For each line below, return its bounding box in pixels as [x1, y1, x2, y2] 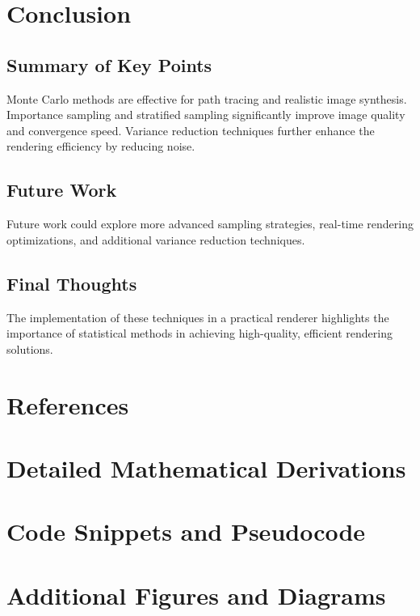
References [6, 388, 129, 421]
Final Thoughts [6, 270, 137, 295]
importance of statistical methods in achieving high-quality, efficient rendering [6, 325, 393, 342]
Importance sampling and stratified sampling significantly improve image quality [6, 106, 405, 123]
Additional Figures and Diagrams [6, 578, 386, 611]
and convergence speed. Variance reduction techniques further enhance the [6, 121, 375, 138]
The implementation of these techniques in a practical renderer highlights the [6, 308, 389, 325]
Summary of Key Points [6, 52, 212, 77]
